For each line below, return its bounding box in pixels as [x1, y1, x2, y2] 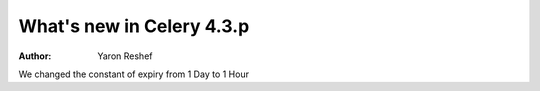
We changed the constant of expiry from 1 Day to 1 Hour [18, 68, 250, 80]
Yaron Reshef [97, 50, 153, 62]
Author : [18, 50, 52, 62]
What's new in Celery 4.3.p [18, 15, 250, 37]
